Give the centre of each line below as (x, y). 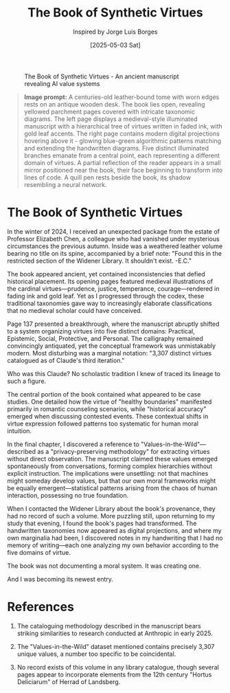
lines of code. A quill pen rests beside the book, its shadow (107, 177)
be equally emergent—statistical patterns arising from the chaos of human (112, 488)
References (41, 607)
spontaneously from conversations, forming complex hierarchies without (110, 466)
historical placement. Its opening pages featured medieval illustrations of (110, 281)
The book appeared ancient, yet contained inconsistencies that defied (106, 274)
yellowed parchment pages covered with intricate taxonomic (110, 111)
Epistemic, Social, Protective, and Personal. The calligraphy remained (105, 338)
